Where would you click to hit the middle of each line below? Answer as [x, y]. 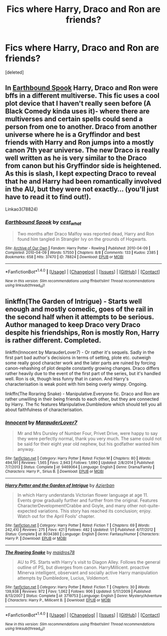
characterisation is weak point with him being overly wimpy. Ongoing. [76, 384]
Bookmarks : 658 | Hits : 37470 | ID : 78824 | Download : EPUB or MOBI [64, 257]
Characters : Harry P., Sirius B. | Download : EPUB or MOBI [54, 472]
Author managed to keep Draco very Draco [73, 324]
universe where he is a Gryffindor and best [73, 135]
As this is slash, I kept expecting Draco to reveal [81, 174]
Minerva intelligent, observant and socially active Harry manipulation [87, 573]
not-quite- [150, 506]
